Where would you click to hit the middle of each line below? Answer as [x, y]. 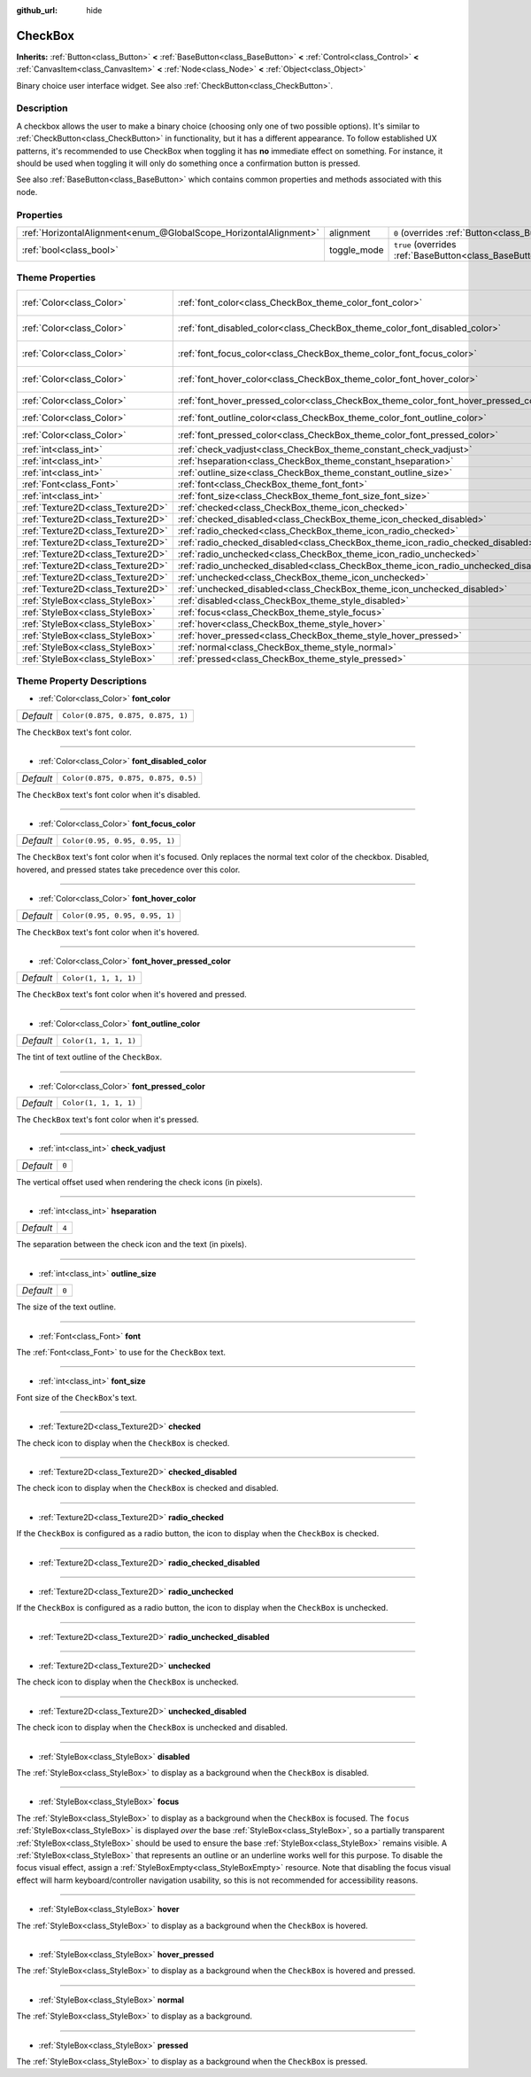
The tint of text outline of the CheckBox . [89, 1057]
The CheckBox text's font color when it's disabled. [108, 794]
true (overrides [425, 244]
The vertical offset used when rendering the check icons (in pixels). [139, 1182]
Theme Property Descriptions [82, 681]
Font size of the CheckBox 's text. [77, 1397]
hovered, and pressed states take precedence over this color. [128, 870]
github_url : [37, 10]
